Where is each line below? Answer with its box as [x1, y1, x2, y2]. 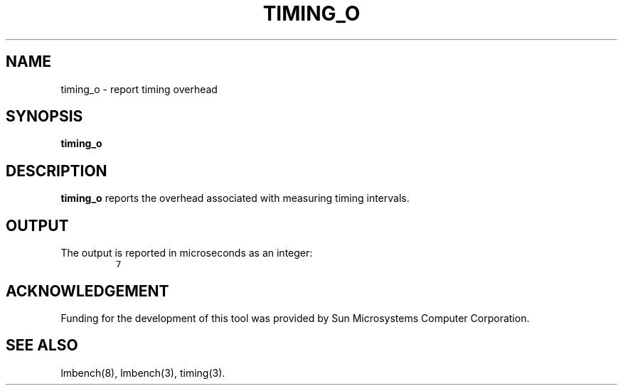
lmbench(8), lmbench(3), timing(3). [60, 366, 225, 379]
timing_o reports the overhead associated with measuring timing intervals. [60, 192, 410, 205]
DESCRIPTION [6, 161, 107, 180]
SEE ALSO [6, 336, 78, 355]
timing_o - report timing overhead [60, 82, 218, 95]
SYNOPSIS [6, 107, 83, 126]
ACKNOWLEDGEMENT [6, 282, 169, 300]
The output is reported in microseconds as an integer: [60, 247, 313, 259]
